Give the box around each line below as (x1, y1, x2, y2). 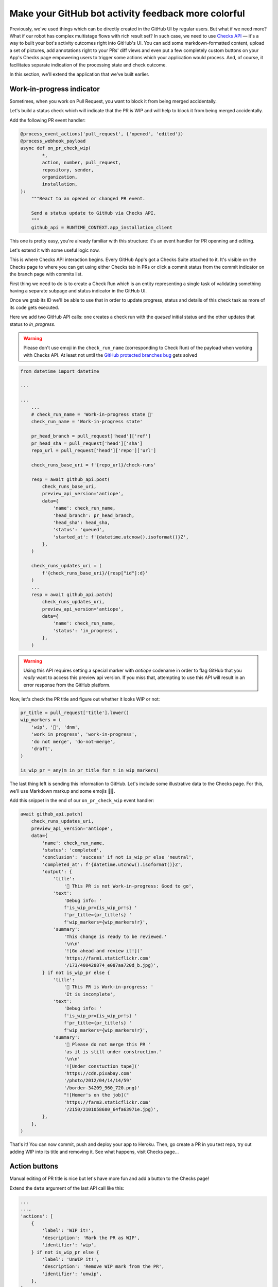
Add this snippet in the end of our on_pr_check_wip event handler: (9, 797, 154, 803)
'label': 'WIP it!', (42, 1228, 94, 1233)
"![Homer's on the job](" (63, 1092, 129, 1098)
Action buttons (9, 1162, 59, 1171)
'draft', (31, 746, 54, 752)
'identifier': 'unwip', (42, 1271, 102, 1277)
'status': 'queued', (53, 527, 105, 533)
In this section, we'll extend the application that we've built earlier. (9, 71, 149, 77)
